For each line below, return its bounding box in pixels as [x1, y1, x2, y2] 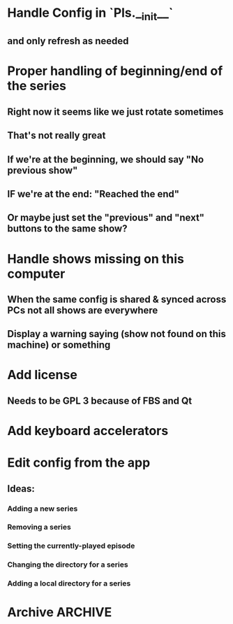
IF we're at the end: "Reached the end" [7, 187, 180, 200]
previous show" [7, 164, 78, 176]
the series [7, 78, 66, 94]
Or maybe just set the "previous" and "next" [7, 212, 204, 224]
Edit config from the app [7, 455, 151, 471]
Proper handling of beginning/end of [7, 63, 223, 79]
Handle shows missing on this [7, 250, 185, 267]
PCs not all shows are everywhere [7, 304, 158, 316]
